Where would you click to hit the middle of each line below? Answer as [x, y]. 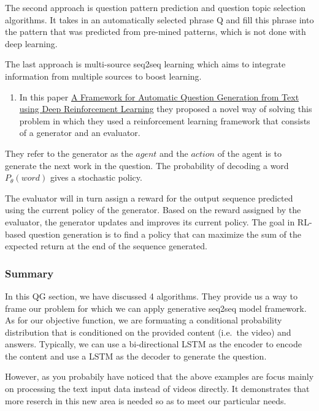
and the [174, 153]
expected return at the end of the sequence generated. [106, 246]
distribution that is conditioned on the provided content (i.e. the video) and [148, 332]
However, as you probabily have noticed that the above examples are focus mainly [159, 376]
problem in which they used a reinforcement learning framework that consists [165, 120]
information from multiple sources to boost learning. [103, 76]
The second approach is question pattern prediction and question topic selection [156, 7]
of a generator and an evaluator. [80, 133]
